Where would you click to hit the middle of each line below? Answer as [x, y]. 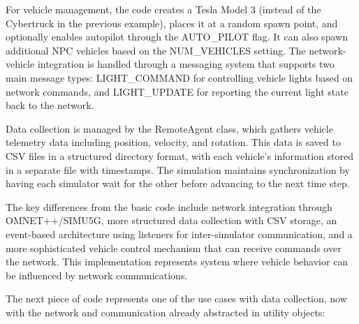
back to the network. [50, 105]
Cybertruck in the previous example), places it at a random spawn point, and [172, 23]
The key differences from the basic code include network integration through [169, 206]
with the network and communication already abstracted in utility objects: [166, 312]
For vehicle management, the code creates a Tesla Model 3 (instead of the [163, 9]
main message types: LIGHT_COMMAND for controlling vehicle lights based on [179, 77]
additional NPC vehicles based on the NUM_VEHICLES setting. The [156, 50]
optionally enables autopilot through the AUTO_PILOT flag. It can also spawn [177, 37]
